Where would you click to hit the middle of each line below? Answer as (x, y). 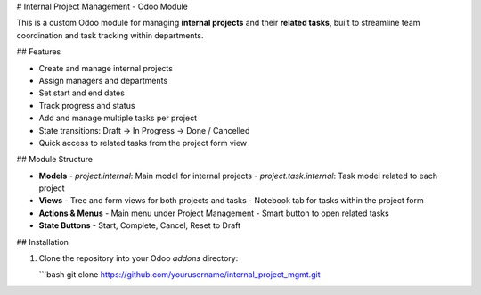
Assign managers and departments (103, 80)
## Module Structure (55, 160)
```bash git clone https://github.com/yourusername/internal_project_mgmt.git (179, 275)
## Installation (42, 242)
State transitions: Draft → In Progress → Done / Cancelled (144, 130)
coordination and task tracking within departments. (110, 35)
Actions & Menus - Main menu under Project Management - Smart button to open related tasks (214, 213)
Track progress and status (87, 105)
